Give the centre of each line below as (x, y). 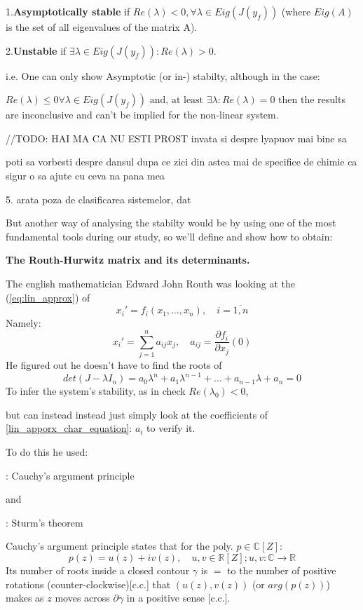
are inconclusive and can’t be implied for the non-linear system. (142, 115)
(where (296, 11)
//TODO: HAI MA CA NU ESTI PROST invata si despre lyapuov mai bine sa (176, 138)
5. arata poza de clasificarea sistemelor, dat (98, 199)
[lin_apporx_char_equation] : (69, 428)
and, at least (177, 101)
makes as (25, 598)
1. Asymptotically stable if (68, 11)
